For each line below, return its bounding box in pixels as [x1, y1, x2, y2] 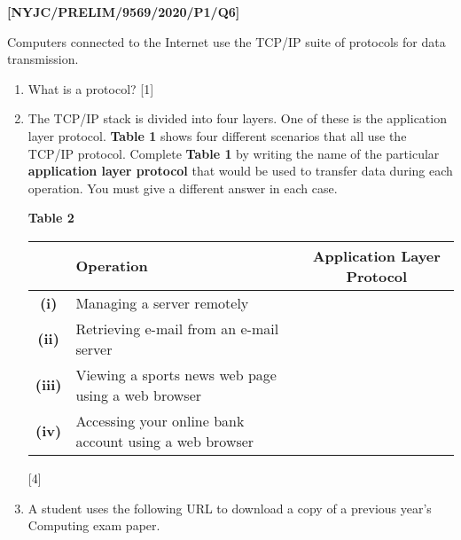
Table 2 [27, 208, 74, 227]
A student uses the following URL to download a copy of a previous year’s [27, 498, 432, 517]
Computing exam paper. [27, 516, 160, 535]
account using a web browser [75, 430, 254, 451]
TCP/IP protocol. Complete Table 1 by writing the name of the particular [27, 144, 440, 162]
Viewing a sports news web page [75, 364, 277, 385]
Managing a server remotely [75, 292, 249, 313]
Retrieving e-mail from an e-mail [75, 317, 279, 339]
